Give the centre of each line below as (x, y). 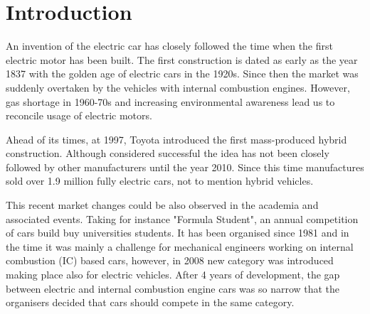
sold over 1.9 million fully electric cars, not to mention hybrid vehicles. (160, 181)
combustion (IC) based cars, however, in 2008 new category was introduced (170, 260)
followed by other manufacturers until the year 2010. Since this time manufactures (185, 167)
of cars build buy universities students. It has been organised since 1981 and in (178, 233)
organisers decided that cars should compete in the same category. (150, 302)
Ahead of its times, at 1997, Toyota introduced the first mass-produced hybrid (176, 139)
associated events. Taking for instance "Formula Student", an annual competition (182, 218)
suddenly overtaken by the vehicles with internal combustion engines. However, (178, 87)
